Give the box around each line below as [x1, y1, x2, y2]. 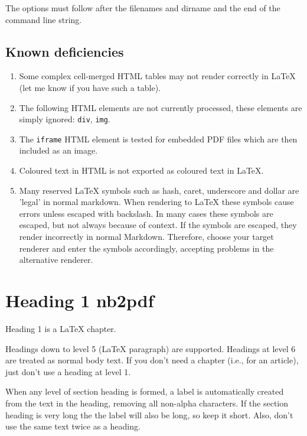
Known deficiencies [5, 42, 124, 60]
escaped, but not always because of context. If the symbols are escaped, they [19, 219, 297, 231]
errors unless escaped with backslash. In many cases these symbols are [19, 207, 273, 219]
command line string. [5, 13, 82, 25]
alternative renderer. [19, 253, 93, 266]
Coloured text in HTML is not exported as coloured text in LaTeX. [19, 164, 264, 177]
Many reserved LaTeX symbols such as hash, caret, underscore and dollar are [19, 184, 299, 196]
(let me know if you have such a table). [19, 81, 161, 93]
